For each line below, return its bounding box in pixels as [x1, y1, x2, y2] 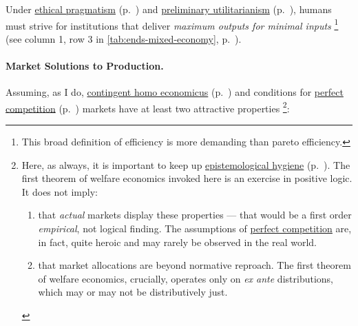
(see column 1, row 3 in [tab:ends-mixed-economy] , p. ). [6, 31, 242, 45]
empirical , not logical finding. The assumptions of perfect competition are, [38, 221, 352, 236]
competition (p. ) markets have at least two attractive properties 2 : [6, 99, 290, 115]
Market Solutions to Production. [6, 59, 164, 73]
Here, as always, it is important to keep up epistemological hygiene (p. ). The [21, 157, 350, 172]
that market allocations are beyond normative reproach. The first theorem [38, 258, 351, 272]
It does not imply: [21, 184, 98, 198]
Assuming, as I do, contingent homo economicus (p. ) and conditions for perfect [6, 85, 344, 99]
